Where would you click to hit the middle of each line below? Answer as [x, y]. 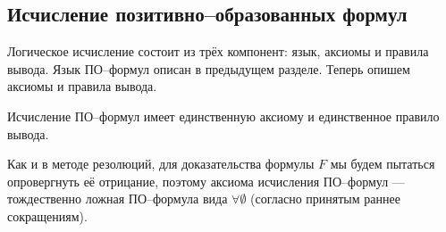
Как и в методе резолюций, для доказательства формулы [161, 164]
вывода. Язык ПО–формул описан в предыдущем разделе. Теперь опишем [209, 68]
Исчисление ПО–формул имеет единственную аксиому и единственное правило [223, 116]
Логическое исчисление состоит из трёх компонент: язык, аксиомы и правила [218, 51]
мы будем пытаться [383, 164]
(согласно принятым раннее [325, 199]
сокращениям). [47, 215]
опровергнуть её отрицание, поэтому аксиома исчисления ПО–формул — [206, 181]
